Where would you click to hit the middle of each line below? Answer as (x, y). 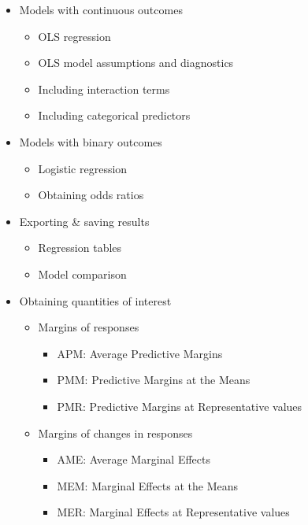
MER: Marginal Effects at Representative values (173, 512)
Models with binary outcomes (91, 141)
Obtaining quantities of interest (95, 300)
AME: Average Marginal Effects (134, 459)
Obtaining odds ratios (91, 195)
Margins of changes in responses (115, 433)
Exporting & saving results (84, 221)
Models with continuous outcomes (101, 9)
